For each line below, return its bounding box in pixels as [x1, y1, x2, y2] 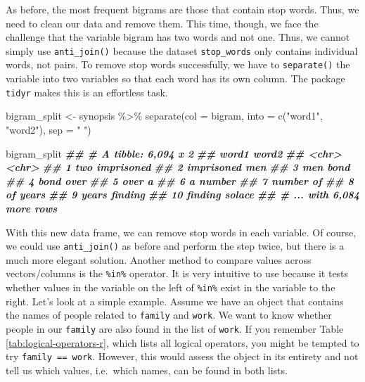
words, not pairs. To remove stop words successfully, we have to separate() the [6, 57, 350, 72]
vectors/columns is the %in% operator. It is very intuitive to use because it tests [6, 266, 349, 281]
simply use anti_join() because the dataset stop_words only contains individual [6, 43, 358, 58]
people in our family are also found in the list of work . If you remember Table [6, 321, 344, 336]
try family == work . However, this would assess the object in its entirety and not [6, 349, 359, 364]
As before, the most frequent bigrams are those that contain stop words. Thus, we [6, 2, 359, 16]
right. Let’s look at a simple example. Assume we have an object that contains [6, 293, 344, 308]
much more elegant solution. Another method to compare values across [6, 252, 312, 267]
